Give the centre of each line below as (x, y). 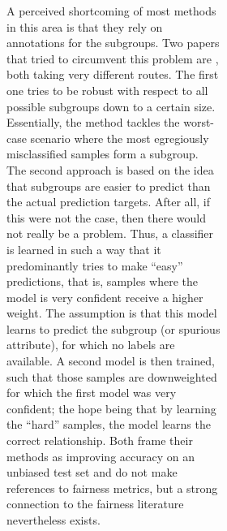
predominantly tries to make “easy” (95, 265)
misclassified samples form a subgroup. (103, 154)
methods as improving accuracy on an (101, 456)
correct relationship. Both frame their (100, 440)
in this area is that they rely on (85, 26)
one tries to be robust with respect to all (107, 90)
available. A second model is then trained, (111, 361)
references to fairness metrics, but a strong (112, 488)
